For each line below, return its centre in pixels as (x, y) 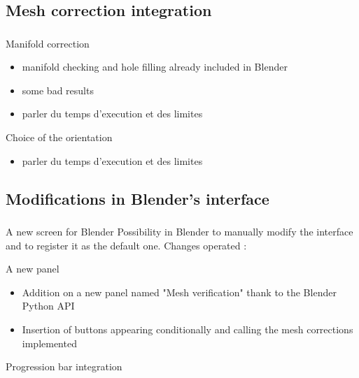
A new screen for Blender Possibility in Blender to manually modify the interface (179, 231)
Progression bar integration (64, 366)
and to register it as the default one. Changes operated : (126, 245)
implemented (49, 343)
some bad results (58, 90)
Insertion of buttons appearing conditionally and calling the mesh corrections (188, 329)
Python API (48, 306)
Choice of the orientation (59, 137)
